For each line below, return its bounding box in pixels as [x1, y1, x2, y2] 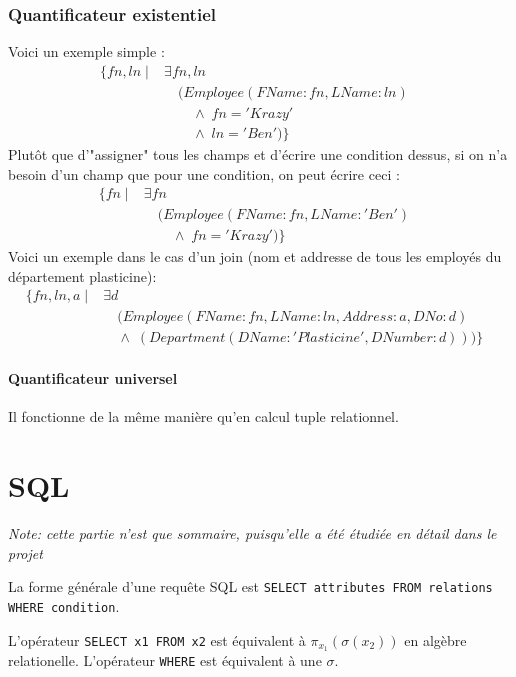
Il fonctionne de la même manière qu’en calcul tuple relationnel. [8, 406, 399, 427]
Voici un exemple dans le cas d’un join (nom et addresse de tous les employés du [8, 246, 502, 267]
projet [8, 542, 43, 563]
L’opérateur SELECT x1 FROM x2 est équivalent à [8, 629, 306, 650]
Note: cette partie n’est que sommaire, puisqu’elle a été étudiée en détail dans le [8, 523, 497, 544]
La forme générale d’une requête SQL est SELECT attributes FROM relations [8, 576, 493, 597]
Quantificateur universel [8, 368, 178, 389]
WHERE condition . [8, 595, 120, 616]
